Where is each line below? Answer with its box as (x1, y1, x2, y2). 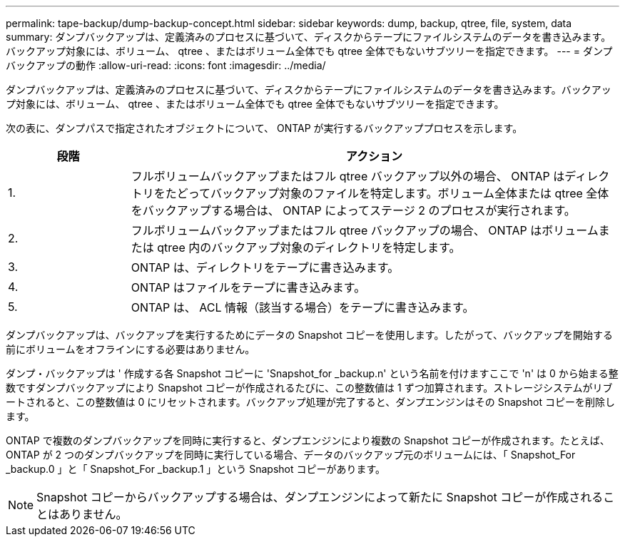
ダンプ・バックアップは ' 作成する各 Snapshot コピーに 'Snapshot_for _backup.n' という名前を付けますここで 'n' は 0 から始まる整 (6, 367, 619, 379)
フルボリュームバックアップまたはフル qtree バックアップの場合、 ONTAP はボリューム (131, 223, 599, 237)
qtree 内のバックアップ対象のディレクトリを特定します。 (157, 240, 461, 255)
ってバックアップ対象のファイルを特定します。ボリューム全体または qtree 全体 (188, 186, 609, 200)
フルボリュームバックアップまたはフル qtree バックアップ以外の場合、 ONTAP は (131, 169, 565, 183)
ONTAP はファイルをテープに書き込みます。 (131, 280, 366, 295)
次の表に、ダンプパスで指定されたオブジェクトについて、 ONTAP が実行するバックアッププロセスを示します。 (6, 122, 523, 134)
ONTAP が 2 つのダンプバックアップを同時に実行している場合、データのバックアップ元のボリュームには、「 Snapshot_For (6, 449, 576, 461)
